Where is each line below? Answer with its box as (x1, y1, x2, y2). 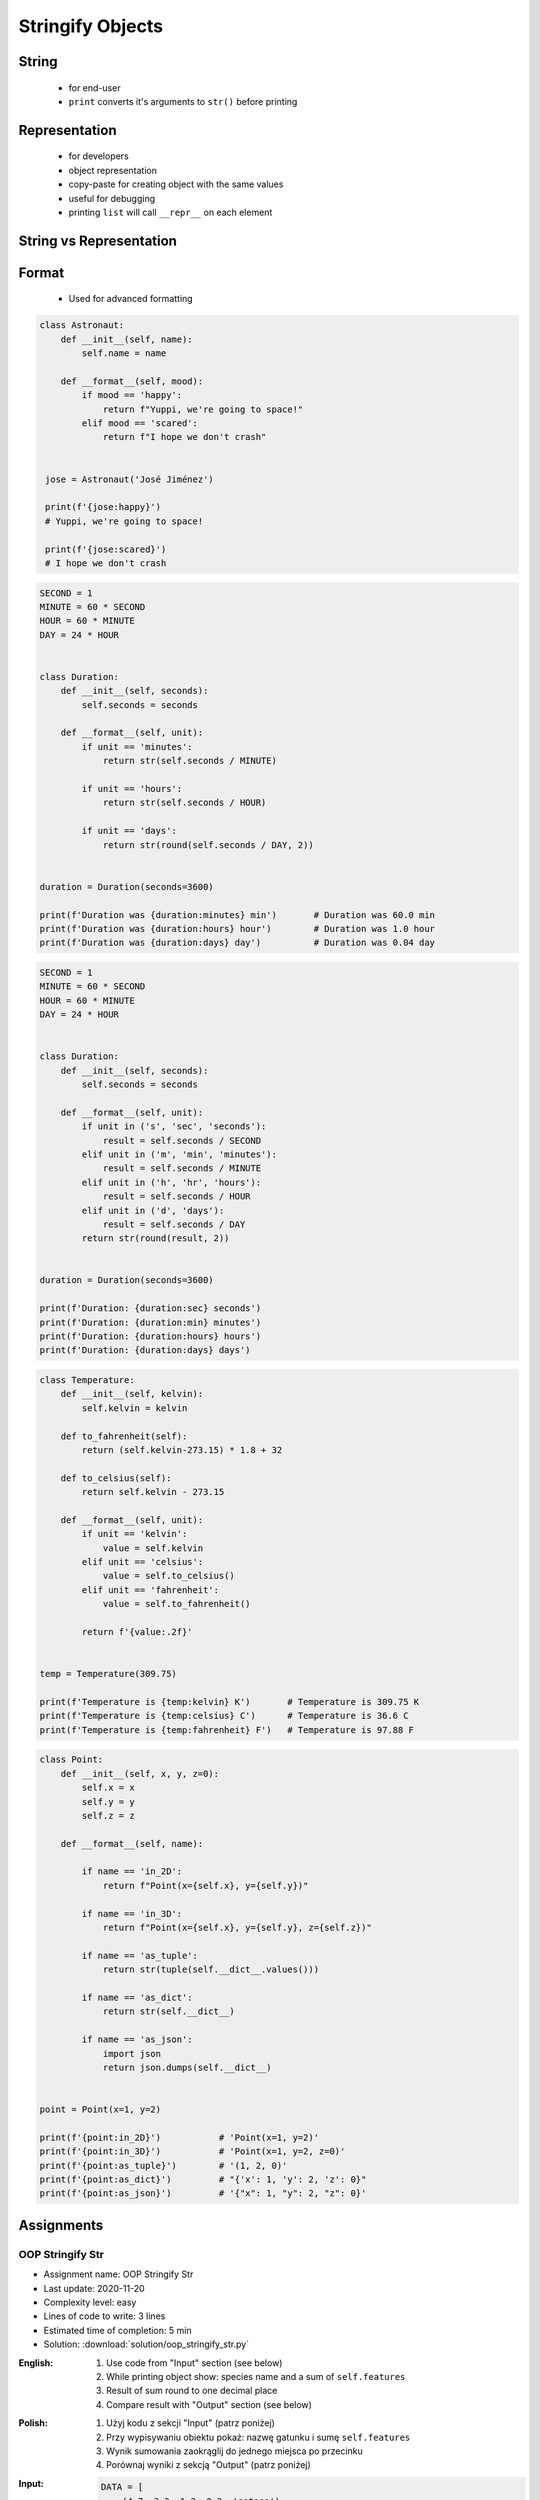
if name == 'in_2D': (81, 1866, 183, 1877)
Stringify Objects (18, 15, 164, 37)
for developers (68, 150, 129, 162)
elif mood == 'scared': (81, 418, 199, 429)
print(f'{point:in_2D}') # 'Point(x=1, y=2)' (39, 2131, 320, 2143)
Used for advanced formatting (68, 293, 194, 305)
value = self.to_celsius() (102, 1570, 235, 1582)
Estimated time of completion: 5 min (43, 2324, 192, 2336)
